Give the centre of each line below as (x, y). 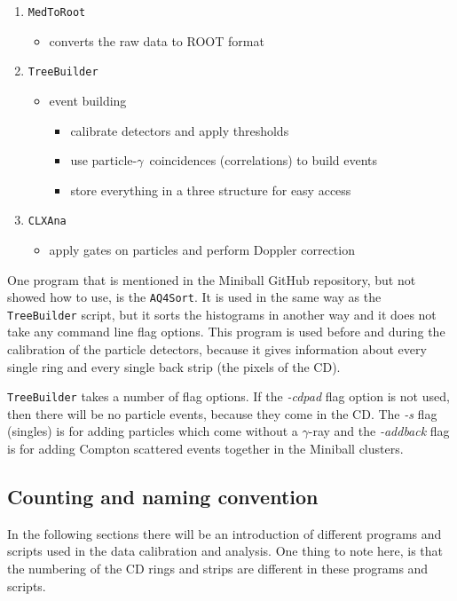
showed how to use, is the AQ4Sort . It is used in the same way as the (194, 297)
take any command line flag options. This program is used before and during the (226, 332)
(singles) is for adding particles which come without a (153, 431)
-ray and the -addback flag (379, 431)
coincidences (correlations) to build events (264, 160)
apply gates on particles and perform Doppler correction (202, 249)
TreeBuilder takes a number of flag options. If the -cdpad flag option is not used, (228, 396)
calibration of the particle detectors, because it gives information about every (217, 349)
